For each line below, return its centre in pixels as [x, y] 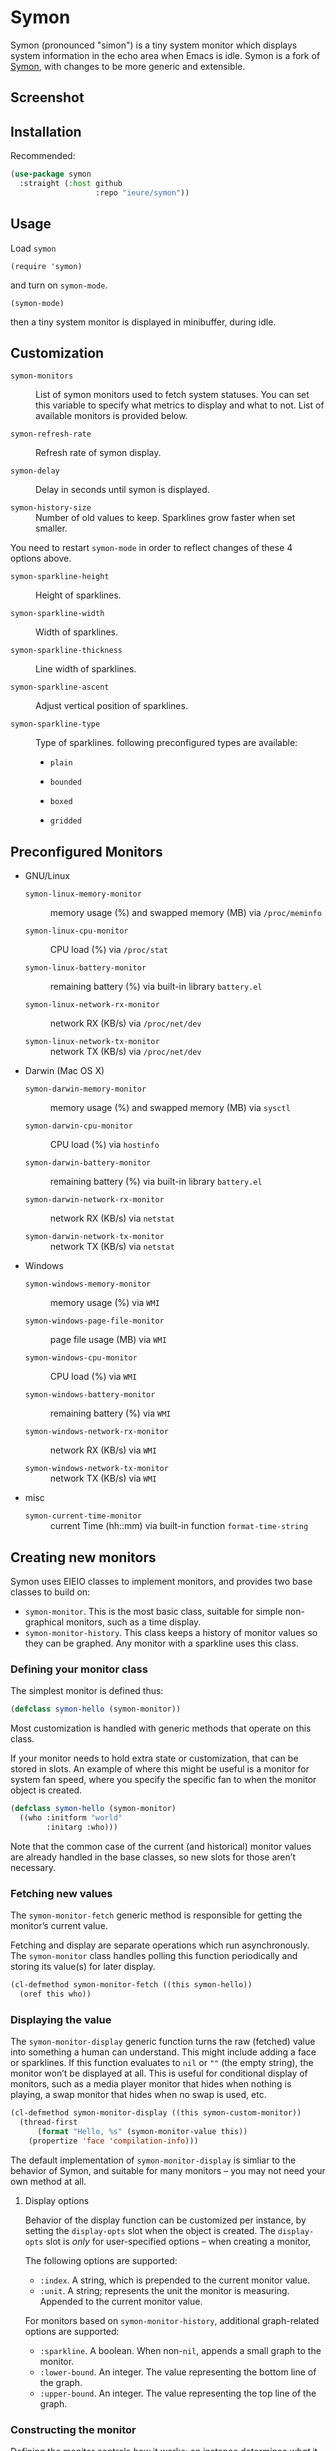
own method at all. [48, 2181]
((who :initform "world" [71, 1818]
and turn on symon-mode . [59, 285]
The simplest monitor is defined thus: [87, 1691]
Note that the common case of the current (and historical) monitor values [161, 1846]
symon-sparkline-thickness [66, 651]
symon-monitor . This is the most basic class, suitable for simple [153, 1612]
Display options [57, 2200]
